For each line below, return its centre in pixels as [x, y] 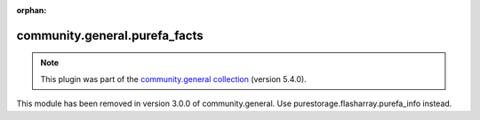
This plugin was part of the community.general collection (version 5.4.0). [173, 79]
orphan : [32, 10]
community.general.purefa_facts [110, 35]
